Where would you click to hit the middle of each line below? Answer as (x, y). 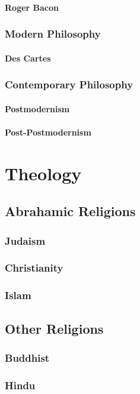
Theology (43, 173)
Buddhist (27, 357)
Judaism (25, 240)
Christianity (34, 268)
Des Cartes (28, 58)
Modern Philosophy (53, 34)
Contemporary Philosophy (69, 84)
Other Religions (54, 328)
